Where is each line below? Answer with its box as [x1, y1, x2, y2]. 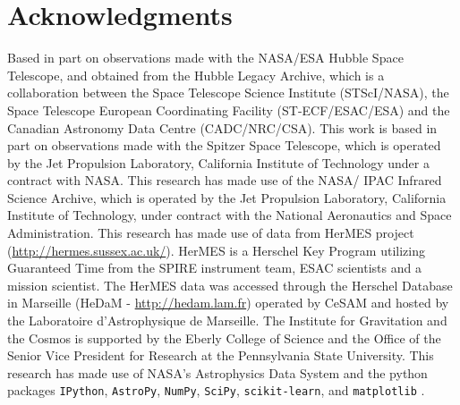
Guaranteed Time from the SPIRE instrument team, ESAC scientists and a [7, 258, 422, 277]
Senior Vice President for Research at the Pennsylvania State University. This [7, 346, 434, 365]
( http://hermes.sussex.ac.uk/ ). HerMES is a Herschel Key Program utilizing [7, 240, 425, 259]
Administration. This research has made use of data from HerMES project [7, 224, 414, 242]
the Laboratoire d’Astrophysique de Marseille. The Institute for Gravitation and [7, 311, 447, 330]
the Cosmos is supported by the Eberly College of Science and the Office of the [7, 328, 441, 347]
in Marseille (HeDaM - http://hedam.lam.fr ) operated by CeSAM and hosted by [7, 293, 449, 312]
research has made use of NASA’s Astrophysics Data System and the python [7, 363, 428, 382]
